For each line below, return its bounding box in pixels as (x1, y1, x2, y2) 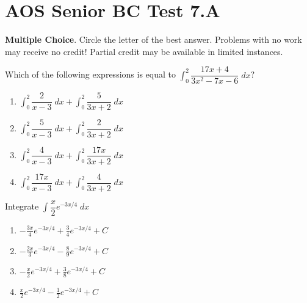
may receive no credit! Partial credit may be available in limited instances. (5, 45, 283, 57)
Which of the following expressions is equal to (5, 68, 176, 81)
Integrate (5, 200, 39, 213)
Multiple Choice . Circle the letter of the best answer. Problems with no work (5, 33, 302, 46)
